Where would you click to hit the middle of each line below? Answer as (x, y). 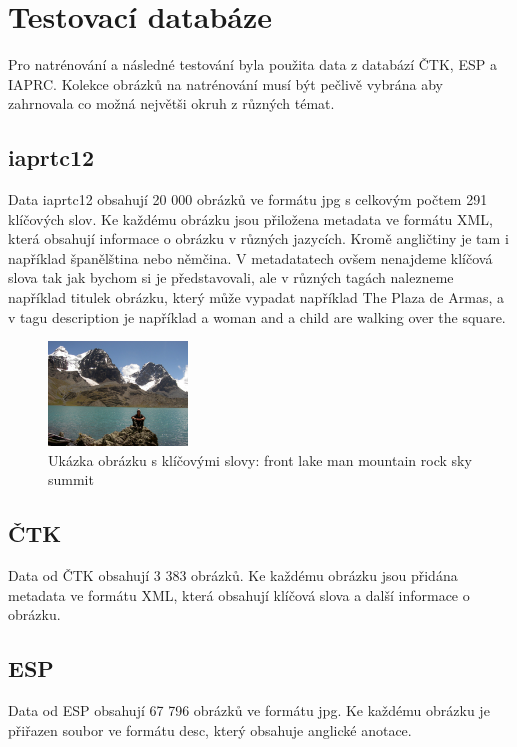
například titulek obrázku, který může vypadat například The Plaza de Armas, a (256, 297)
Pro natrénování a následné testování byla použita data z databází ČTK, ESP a (252, 64)
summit (71, 479)
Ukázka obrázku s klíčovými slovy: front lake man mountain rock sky (260, 459)
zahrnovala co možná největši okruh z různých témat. (171, 103)
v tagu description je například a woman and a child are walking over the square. (257, 316)
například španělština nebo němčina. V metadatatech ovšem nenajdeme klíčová (250, 257)
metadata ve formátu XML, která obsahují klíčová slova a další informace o (239, 594)
